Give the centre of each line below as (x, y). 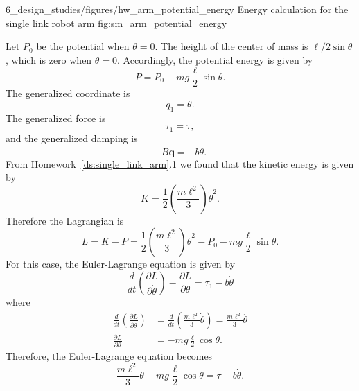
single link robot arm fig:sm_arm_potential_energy (116, 23)
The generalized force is (56, 118)
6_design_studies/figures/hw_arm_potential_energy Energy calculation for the (177, 9)
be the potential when (83, 46)
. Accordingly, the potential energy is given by (215, 59)
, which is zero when (49, 59)
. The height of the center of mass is (231, 46)
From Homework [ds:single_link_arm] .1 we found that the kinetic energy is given (180, 163)
